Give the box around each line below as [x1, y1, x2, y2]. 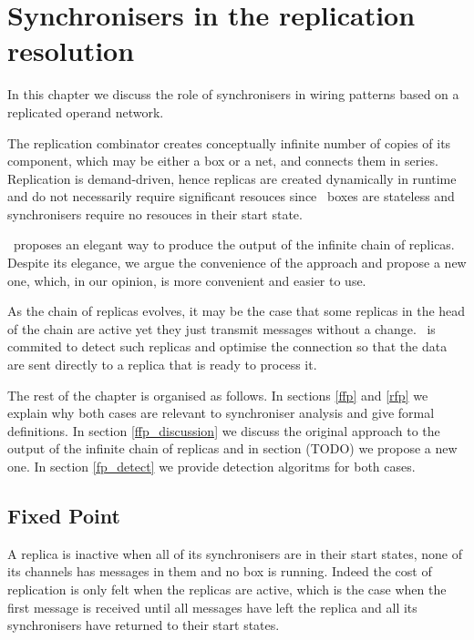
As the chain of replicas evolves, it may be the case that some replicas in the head [7, 301, 466, 320]
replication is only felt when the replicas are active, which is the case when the [7, 579, 447, 598]
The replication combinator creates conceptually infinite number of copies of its [7, 133, 451, 152]
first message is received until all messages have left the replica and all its [7, 597, 417, 616]
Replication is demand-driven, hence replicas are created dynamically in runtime [7, 168, 457, 188]
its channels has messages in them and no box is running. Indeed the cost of [7, 562, 432, 581]
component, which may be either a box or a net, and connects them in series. [7, 151, 438, 170]
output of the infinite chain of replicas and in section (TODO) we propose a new [7, 439, 458, 458]
